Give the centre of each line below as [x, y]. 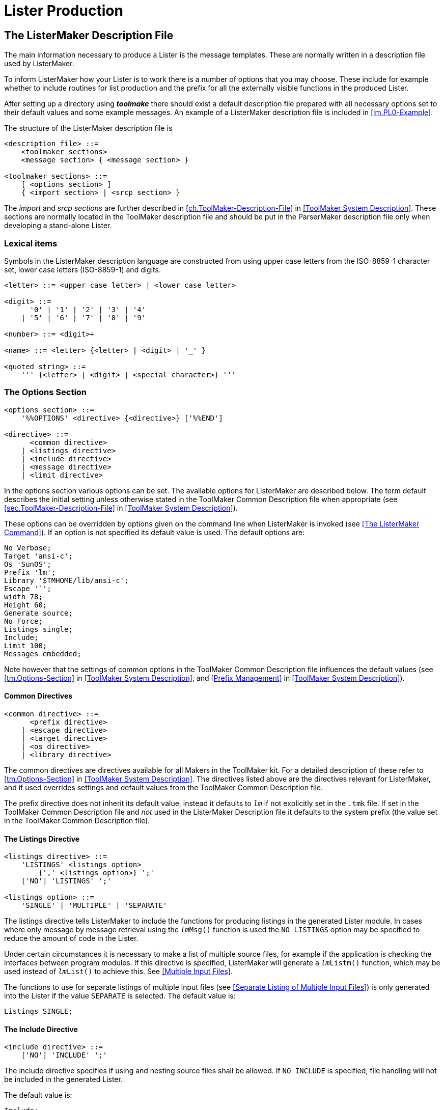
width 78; [23, 596]
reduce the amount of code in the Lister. [71, 938]
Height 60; [26, 605]
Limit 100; [26, 645]
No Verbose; [28, 548]
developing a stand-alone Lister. [58, 226]
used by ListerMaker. [39, 64]
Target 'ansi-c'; [38, 556]
